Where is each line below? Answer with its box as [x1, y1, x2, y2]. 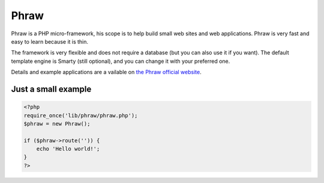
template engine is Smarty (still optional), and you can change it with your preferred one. [11, 57, 230, 65]
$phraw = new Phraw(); [23, 120, 91, 127]
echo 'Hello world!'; [36, 145, 100, 152]
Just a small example [11, 84, 92, 94]
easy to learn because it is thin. [11, 38, 89, 45]
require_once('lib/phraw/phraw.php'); [23, 112, 138, 119]
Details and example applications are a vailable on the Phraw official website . [11, 69, 202, 76]
